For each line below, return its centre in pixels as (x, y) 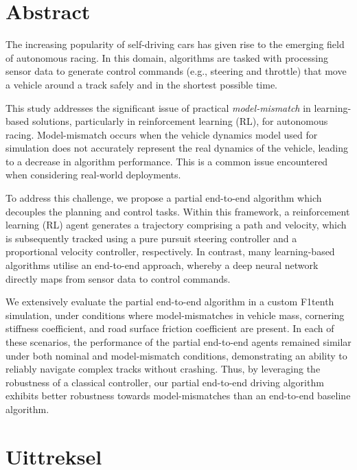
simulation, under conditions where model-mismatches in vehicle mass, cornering (175, 315)
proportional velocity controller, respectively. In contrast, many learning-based (170, 251)
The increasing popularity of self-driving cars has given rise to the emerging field (175, 44)
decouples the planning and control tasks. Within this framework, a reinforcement (178, 211)
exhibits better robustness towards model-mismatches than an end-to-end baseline (178, 396)
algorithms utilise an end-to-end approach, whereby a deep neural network (162, 265)
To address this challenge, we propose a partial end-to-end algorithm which (164, 198)
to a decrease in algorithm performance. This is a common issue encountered (167, 161)
